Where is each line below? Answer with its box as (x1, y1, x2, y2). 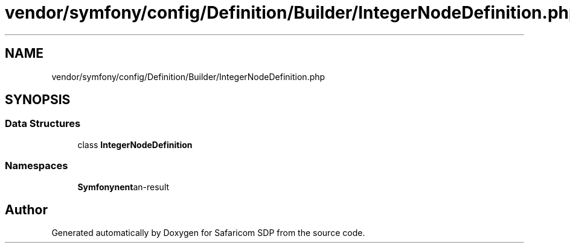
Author (5, 202, 48, 217)
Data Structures (5, 117, 81, 130)
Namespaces (5, 160, 68, 172)
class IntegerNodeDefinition (77, 139, 193, 150)
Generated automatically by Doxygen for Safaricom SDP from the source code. (51, 228, 365, 238)
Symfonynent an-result (77, 181, 170, 192)
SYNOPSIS (5, 92, 71, 108)
